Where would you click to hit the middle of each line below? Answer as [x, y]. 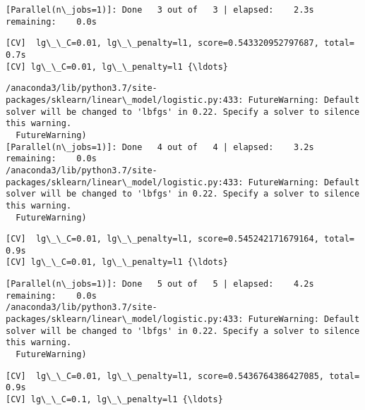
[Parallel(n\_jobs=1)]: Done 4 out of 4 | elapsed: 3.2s [160, 147]
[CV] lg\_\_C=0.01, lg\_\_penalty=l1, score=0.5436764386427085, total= [183, 376]
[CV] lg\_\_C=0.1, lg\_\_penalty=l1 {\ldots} [114, 400]
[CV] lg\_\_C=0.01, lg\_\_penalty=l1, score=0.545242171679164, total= [180, 239]
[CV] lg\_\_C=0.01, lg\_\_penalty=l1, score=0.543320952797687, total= [180, 43]
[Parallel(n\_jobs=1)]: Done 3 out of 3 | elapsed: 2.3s [160, 10]
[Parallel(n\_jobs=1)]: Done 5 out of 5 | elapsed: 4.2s [160, 284]
